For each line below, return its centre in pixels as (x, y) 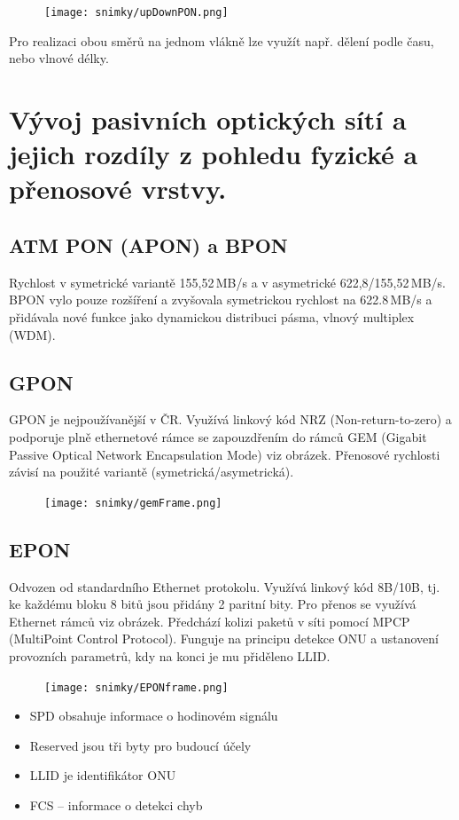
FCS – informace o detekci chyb (116, 805)
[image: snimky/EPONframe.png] (136, 687)
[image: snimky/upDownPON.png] (136, 12)
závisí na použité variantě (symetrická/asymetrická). (152, 472)
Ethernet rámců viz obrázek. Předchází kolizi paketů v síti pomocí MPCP (210, 621)
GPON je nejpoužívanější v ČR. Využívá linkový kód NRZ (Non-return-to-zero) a (230, 419)
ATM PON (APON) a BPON (148, 244)
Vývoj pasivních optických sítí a (208, 119)
